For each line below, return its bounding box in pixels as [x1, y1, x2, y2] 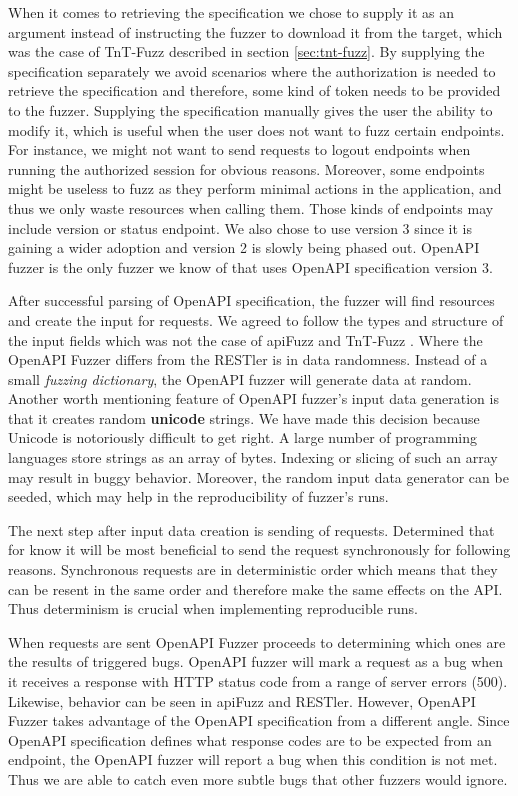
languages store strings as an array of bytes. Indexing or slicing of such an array [8, 447, 498, 468]
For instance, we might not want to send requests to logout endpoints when [8, 139, 471, 160]
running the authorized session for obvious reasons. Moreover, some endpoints [8, 158, 485, 179]
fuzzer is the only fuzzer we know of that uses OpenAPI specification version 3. [8, 256, 493, 277]
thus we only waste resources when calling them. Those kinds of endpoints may [8, 197, 494, 218]
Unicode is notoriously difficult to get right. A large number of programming [8, 427, 478, 448]
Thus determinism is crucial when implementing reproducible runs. [8, 598, 419, 619]
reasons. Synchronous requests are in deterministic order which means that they [8, 559, 498, 580]
